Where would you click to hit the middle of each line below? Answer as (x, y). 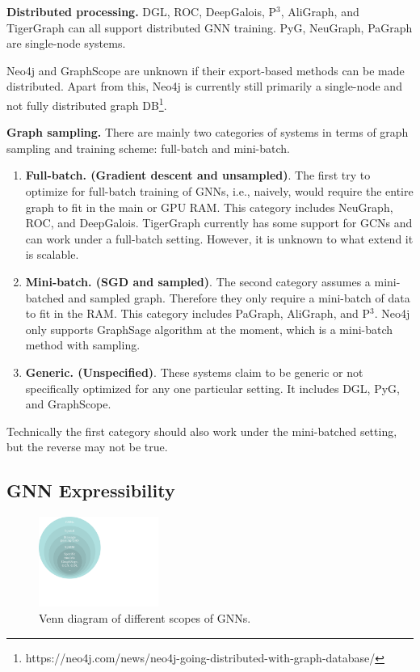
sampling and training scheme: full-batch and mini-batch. (149, 148)
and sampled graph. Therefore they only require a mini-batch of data (239, 297)
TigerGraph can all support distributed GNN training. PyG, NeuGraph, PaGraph (210, 27)
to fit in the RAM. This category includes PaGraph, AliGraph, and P (197, 313)
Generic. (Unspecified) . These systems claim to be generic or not (194, 372)
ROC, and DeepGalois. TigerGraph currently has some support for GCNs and (219, 223)
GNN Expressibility (91, 490)
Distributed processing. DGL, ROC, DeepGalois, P (142, 11)
